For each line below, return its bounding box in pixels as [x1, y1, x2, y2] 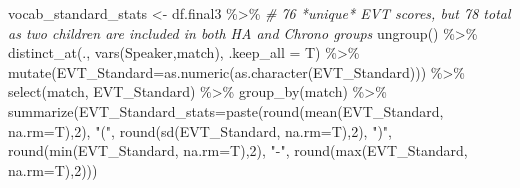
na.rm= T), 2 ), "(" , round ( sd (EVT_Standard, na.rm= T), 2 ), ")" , [8, 120, 392, 141]
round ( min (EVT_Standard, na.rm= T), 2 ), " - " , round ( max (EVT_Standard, [8, 140, 468, 161]
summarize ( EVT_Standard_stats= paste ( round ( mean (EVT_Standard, [8, 100, 444, 121]
